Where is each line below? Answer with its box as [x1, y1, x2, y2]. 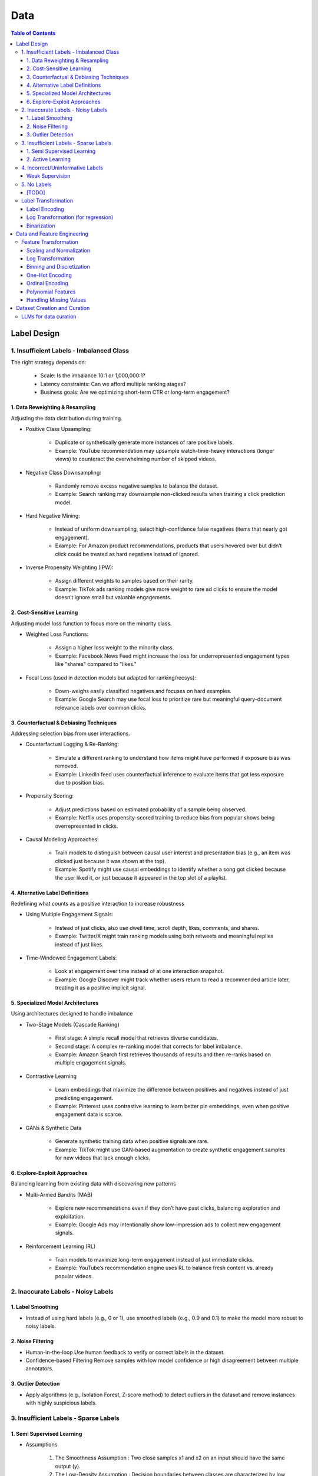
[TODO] [26, 189, 45, 196]
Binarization [26, 222, 55, 229]
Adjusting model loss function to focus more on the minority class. [11, 620, 172, 627]
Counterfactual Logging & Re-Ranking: [25, 741, 120, 748]
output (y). [55, 1462, 81, 1470]
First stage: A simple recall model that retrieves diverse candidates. [55, 1034, 218, 1041]
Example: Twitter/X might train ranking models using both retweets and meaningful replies [55, 933, 274, 940]
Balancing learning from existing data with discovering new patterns [11, 1180, 176, 1187]
